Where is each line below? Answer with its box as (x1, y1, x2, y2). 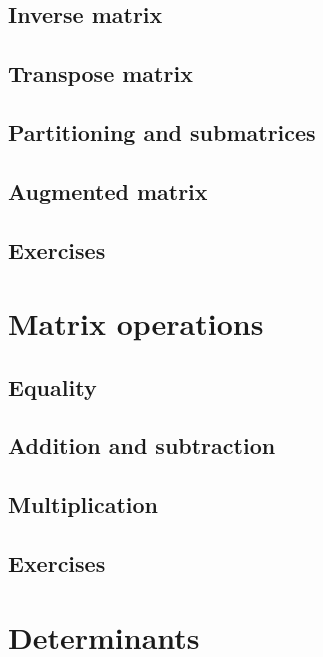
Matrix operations (8, 303, 264, 344)
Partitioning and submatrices (8, 116, 316, 147)
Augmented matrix (8, 175, 208, 206)
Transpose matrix (8, 58, 193, 89)
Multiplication (8, 489, 159, 520)
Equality (8, 371, 97, 402)
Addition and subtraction (8, 430, 276, 461)
